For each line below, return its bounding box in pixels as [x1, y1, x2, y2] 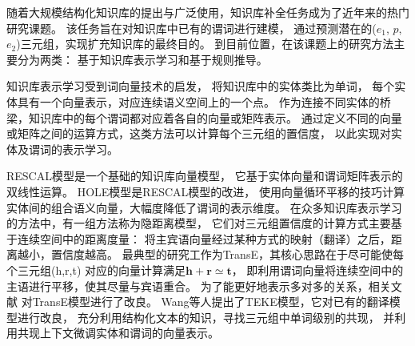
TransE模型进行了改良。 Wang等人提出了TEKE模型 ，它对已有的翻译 [32, 293, 389, 310]
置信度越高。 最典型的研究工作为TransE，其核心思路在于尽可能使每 [50, 246, 404, 263]
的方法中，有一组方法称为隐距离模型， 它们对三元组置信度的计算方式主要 [6, 215, 391, 231]
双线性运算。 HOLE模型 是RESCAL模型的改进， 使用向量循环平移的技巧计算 [6, 183, 405, 199]
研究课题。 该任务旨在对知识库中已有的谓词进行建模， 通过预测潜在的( [6, 19, 377, 36]
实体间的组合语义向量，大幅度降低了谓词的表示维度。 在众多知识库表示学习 [6, 199, 402, 215]
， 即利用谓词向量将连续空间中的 [231, 261, 404, 278]
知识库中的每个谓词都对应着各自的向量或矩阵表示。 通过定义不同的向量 [28, 109, 402, 126]
